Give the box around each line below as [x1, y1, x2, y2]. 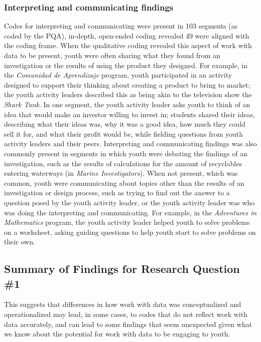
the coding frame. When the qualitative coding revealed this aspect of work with [4, 40, 252, 51]
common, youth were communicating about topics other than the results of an [4, 177, 244, 188]
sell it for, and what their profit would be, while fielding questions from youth [4, 128, 243, 139]
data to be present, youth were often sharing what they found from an [4, 50, 220, 60]
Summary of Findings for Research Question [4, 261, 240, 276]
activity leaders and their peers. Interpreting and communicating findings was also [4, 138, 257, 149]
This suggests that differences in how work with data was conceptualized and [4, 299, 241, 309]
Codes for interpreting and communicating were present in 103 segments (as [4, 21, 238, 31]
